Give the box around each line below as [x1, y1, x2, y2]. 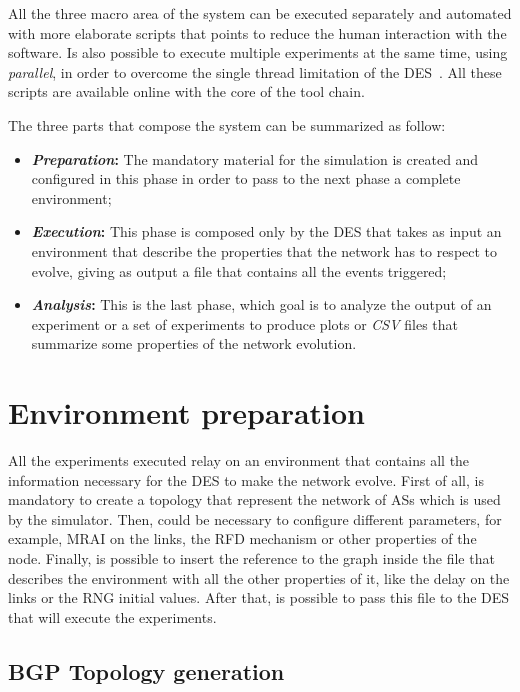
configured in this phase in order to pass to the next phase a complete [31, 168, 461, 189]
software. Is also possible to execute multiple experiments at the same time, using [8, 42, 508, 63]
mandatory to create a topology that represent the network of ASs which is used [8, 489, 501, 510]
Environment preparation [8, 392, 366, 433]
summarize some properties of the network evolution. [31, 333, 357, 354]
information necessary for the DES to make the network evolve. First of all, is [8, 469, 484, 490]
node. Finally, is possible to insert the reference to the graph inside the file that [8, 548, 495, 568]
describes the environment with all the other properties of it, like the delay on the [8, 567, 510, 588]
